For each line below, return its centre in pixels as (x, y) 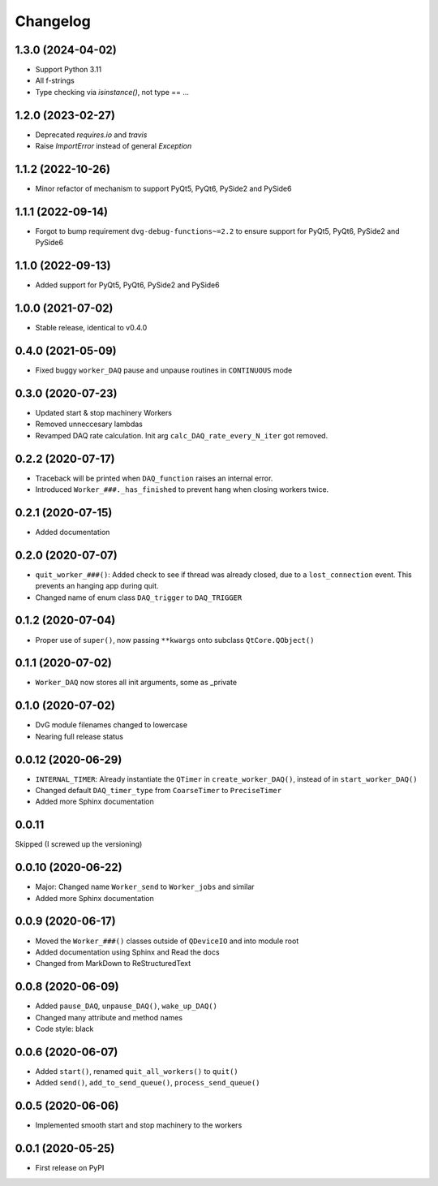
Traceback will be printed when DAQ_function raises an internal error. (154, 478)
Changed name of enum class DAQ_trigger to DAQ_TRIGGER (139, 597)
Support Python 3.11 (68, 70)
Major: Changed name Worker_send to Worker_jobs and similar (145, 887)
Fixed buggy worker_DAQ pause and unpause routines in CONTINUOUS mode (164, 370)
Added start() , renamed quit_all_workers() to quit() (137, 1071)
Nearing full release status (79, 736)
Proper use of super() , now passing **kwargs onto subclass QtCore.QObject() (175, 640)
